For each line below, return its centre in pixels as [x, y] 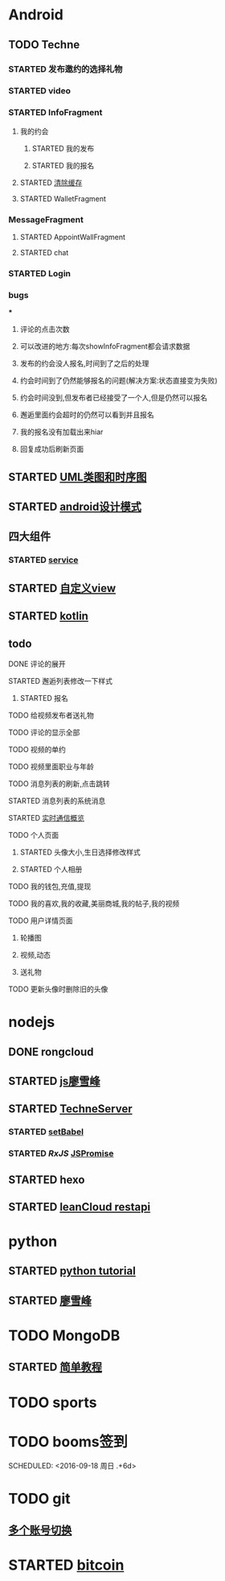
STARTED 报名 [44, 697]
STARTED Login [39, 273]
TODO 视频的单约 [37, 749]
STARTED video [39, 91]
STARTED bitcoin [66, 1565]
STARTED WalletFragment [63, 198]
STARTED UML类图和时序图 [78, 477]
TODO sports [53, 1402]
